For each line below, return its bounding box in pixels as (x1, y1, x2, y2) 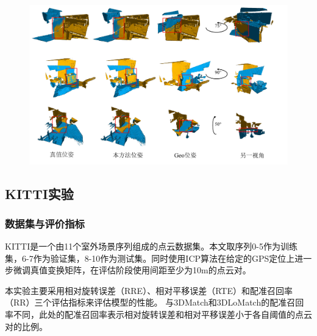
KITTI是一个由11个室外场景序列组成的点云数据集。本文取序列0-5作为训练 (5, 240, 297, 253)
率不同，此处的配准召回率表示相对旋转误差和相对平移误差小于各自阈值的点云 (5, 308, 312, 321)
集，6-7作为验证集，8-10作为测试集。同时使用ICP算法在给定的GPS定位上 (5, 251, 295, 264)
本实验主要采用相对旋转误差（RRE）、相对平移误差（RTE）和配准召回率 (5, 284, 293, 296)
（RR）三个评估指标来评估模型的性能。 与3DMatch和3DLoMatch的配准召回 (5, 296, 304, 309)
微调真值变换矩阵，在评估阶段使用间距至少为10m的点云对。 (13, 264, 251, 276)
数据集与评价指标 (5, 215, 85, 231)
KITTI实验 (5, 184, 74, 203)
